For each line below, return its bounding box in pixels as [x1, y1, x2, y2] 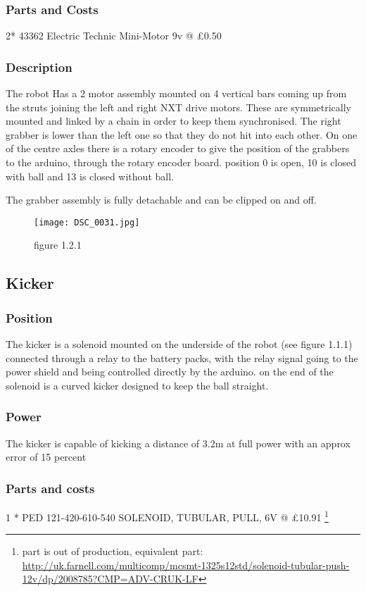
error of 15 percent [6, 449, 87, 464]
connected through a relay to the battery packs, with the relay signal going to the [6, 350, 358, 365]
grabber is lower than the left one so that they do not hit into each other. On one [6, 127, 358, 142]
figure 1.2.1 [34, 237, 82, 252]
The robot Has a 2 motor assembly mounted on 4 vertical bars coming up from [6, 86, 347, 101]
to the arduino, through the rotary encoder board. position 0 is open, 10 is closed [6, 155, 356, 169]
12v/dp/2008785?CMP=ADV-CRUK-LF [22, 571, 198, 586]
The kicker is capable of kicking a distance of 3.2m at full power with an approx [6, 435, 351, 450]
